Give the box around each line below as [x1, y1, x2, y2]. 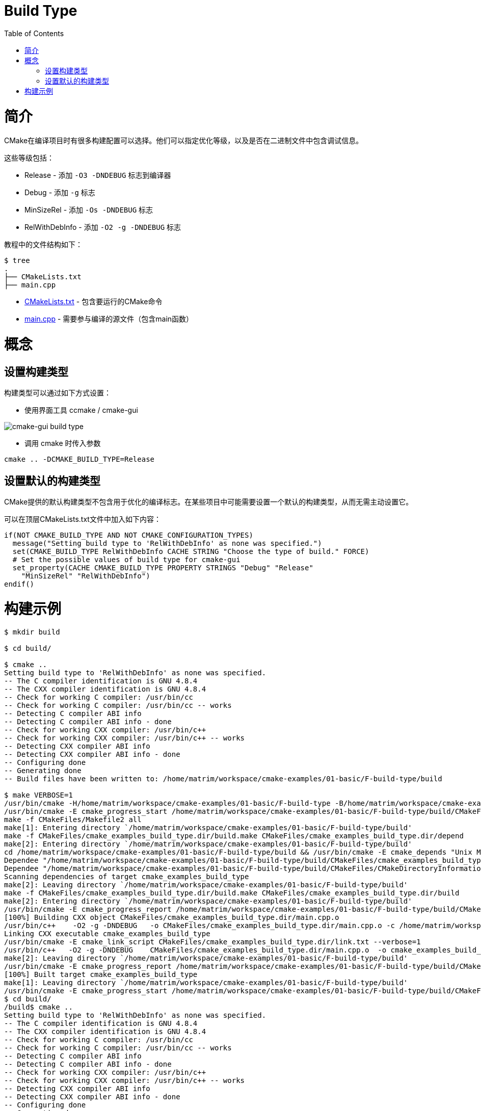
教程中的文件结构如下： [4, 240, 83, 249]
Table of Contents [4, 29, 64, 38]
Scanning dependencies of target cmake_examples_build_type [4, 872, 249, 881]
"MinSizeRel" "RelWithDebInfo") [21, 572, 150, 580]
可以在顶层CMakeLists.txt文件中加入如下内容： [4, 515, 161, 524]
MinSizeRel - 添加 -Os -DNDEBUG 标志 [24, 205, 153, 215]
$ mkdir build [4, 627, 60, 636]
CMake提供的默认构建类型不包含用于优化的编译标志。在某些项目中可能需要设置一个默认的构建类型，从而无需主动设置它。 [4, 497, 413, 507]
